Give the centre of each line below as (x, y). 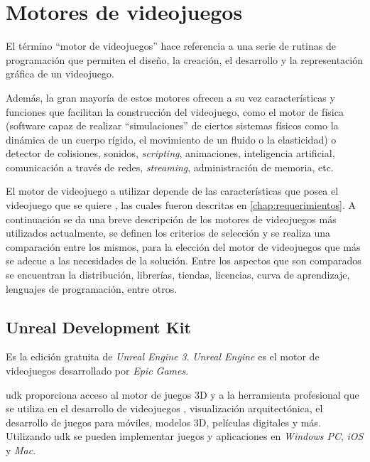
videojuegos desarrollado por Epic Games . (97, 371)
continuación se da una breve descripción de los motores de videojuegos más (171, 219)
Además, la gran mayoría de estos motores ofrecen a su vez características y (170, 97)
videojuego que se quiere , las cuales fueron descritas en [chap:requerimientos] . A (181, 205)
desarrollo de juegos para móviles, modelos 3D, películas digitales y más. (163, 422)
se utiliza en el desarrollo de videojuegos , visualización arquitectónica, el (164, 408)
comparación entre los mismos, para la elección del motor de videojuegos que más (183, 246)
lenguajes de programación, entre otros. (92, 288)
